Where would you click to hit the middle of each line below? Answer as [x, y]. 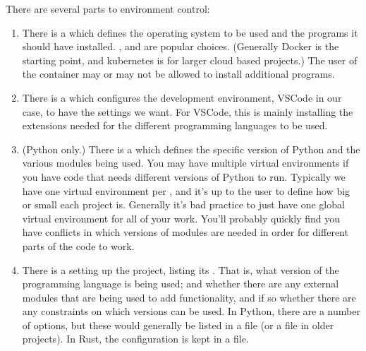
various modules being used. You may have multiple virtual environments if [185, 163]
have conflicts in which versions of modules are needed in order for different [185, 232]
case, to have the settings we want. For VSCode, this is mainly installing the [188, 111]
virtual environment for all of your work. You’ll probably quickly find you [181, 218]
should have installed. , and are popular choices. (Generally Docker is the [181, 46]
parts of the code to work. [78, 245]
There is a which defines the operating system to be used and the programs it [190, 32]
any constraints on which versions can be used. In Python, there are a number [191, 311]
